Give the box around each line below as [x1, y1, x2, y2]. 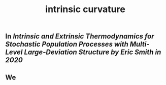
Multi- [129, 40, 150, 49]
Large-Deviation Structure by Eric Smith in [24, 48, 161, 57]
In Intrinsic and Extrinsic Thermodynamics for [5, 32, 154, 41]
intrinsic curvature [45, 4, 125, 15]
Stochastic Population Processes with [5, 40, 128, 49]
